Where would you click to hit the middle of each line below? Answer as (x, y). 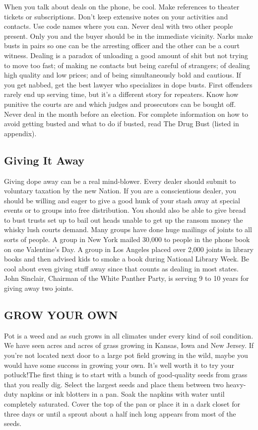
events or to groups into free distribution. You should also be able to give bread (125, 210)
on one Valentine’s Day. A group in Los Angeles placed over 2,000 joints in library (129, 249)
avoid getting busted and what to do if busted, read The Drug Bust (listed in (122, 124)
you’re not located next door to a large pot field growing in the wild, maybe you (126, 355)
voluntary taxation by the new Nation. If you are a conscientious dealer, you (120, 191)
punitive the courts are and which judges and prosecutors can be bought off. (120, 104)
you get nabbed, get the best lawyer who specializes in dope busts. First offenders (128, 84)
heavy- (236, 384)
